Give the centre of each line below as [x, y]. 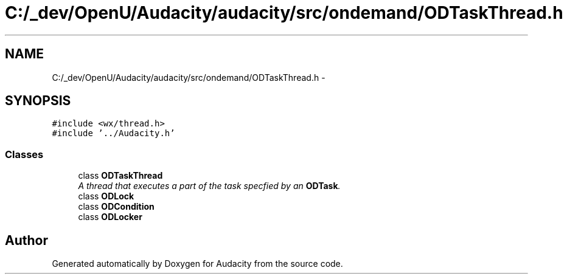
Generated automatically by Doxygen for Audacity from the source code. [197, 264]
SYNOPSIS [38, 101]
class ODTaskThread [120, 176]
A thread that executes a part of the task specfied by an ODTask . [209, 186]
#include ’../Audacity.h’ [113, 133]
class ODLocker [110, 217]
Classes [24, 154]
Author [26, 240]
